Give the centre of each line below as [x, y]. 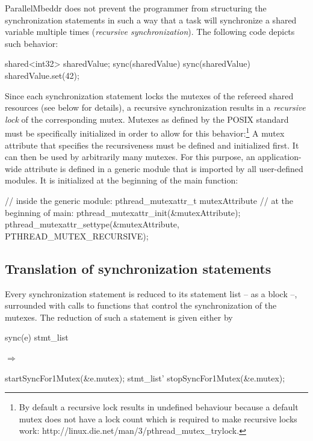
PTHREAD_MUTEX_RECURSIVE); [77, 236]
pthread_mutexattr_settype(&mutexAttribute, [92, 224]
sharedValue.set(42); [42, 75]
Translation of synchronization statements [138, 268]
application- [280, 157]
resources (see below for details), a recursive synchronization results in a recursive [155, 107]
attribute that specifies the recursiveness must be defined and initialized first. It [152, 145]
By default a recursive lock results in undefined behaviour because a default [159, 407]
